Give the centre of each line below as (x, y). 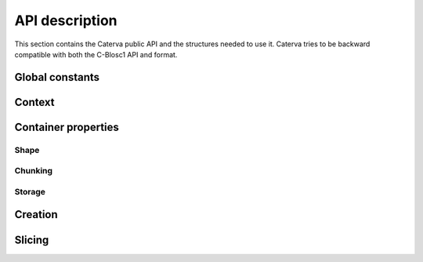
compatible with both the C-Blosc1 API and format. (96, 54)
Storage (30, 191)
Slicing (32, 240)
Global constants (57, 77)
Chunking (34, 171)
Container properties (67, 127)
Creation (36, 215)
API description (66, 20)
